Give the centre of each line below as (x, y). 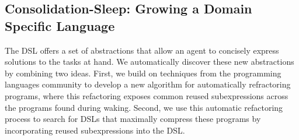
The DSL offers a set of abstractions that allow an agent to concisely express (142, 50)
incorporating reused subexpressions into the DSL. (95, 130)
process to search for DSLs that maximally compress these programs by (133, 119)
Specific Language (60, 25)
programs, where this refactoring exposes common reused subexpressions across (147, 95)
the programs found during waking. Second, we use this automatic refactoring (144, 107)
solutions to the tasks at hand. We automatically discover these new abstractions (149, 62)
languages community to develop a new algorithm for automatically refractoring (148, 84)
